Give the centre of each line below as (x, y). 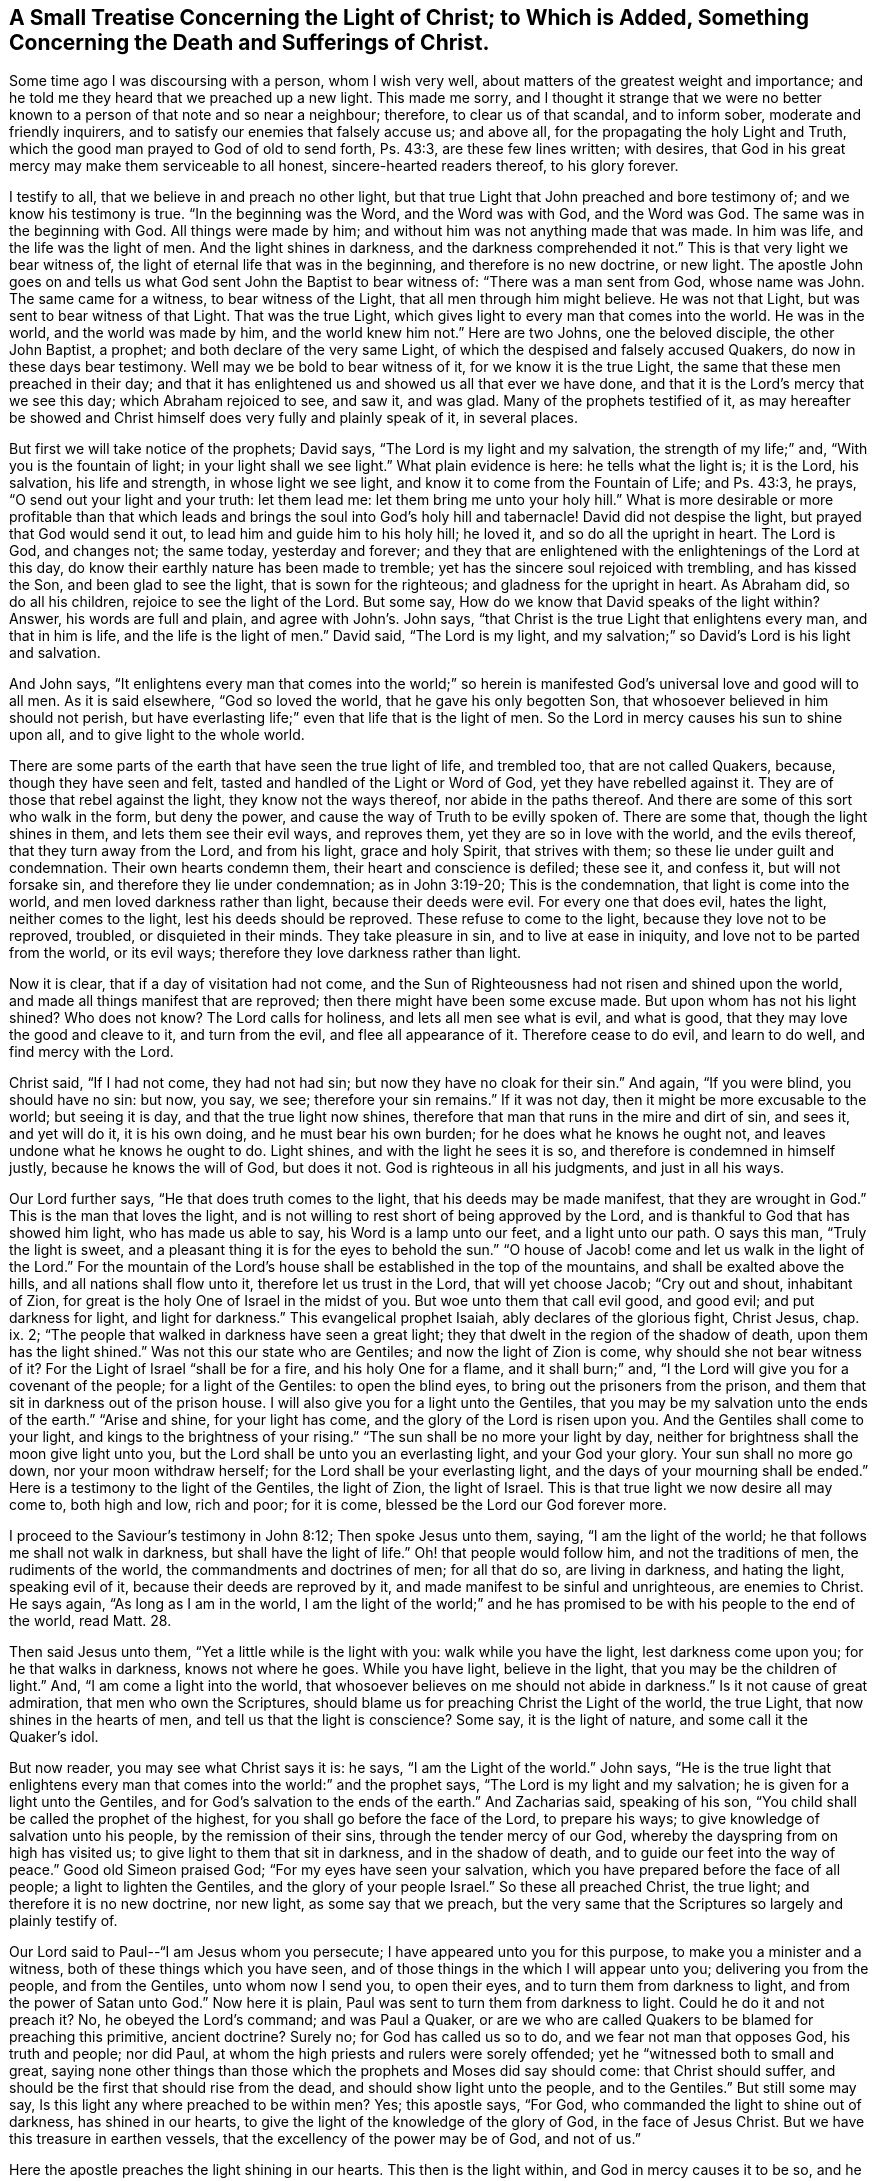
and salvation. (55, 653)
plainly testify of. (63, 1921)
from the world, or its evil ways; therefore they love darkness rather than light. (265, 953)
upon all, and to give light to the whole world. (157, 735)
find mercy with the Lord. (91, 1052)
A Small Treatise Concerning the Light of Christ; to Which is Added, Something (409, 17)
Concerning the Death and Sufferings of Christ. (249, 42)
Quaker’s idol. (54, 1737)
